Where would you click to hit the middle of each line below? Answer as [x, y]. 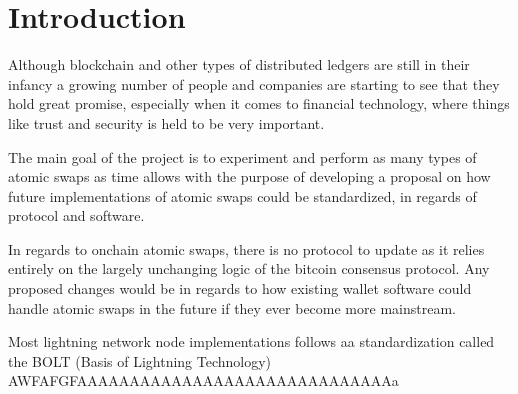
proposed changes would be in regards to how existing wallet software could [240, 288]
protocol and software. [76, 215]
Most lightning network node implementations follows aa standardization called [251, 341]
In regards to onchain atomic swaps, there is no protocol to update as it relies [246, 248]
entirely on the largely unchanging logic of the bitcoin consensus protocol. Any [249, 268]
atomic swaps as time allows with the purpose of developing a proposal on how [249, 176]
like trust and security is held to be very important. [166, 122]
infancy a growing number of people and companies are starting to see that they [254, 83]
